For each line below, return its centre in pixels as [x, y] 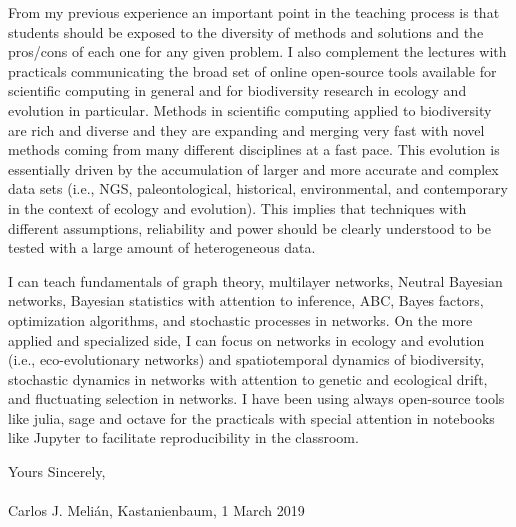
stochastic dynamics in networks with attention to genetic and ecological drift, [248, 378]
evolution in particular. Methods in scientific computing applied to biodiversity [250, 109]
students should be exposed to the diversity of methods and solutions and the [246, 31]
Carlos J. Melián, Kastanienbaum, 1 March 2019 [156, 510]
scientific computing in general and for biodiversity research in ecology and [237, 90]
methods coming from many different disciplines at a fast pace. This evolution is [254, 149]
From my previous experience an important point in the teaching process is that [254, 12]
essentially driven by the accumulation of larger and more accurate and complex [253, 168]
